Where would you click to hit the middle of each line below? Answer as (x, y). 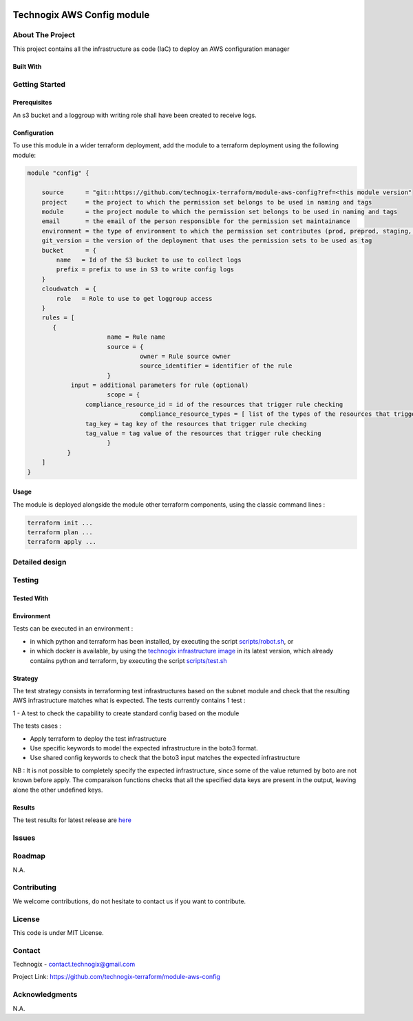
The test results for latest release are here (72, 820)
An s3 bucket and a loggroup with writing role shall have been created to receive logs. (135, 115)
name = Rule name (136, 337)
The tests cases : (37, 726)
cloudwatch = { (69, 289)
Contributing (34, 887)
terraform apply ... (62, 542)
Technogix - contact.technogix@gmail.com (74, 965)
